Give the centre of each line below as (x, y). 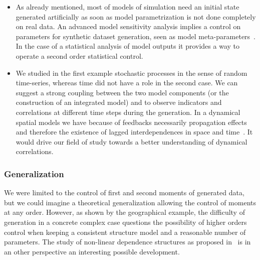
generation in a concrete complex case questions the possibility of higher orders (125, 222)
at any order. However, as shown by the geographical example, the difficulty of (124, 212)
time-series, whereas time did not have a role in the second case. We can (127, 83)
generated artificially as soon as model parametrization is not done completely (136, 16)
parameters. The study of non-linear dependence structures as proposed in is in (127, 242)
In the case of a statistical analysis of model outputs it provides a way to (128, 46)
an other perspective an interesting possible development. (92, 251)
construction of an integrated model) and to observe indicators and (119, 102)
